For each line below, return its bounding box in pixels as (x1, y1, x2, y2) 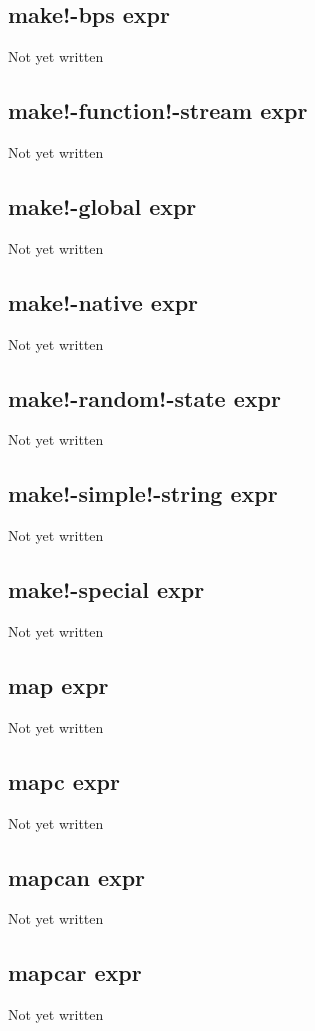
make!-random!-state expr (8, 382, 281, 413)
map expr (8, 669, 109, 700)
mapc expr (8, 765, 120, 796)
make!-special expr (8, 574, 205, 605)
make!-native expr (8, 286, 199, 317)
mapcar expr (8, 957, 142, 988)
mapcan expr (8, 861, 146, 892)
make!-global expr (8, 190, 197, 221)
